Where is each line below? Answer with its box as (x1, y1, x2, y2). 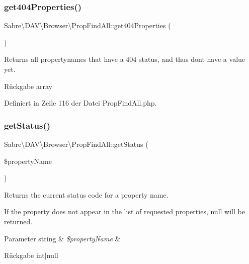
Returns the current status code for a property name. (4, 189, 169, 200)
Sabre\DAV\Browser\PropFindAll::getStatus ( (4, 139, 148, 149)
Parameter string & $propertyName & (4, 233, 121, 243)
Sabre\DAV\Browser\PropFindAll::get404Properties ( (4, 20, 171, 31)
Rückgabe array (4, 80, 52, 91)
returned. (4, 216, 33, 226)
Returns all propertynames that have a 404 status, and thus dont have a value (4, 54, 245, 64)
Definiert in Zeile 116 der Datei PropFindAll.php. (4, 98, 157, 108)
